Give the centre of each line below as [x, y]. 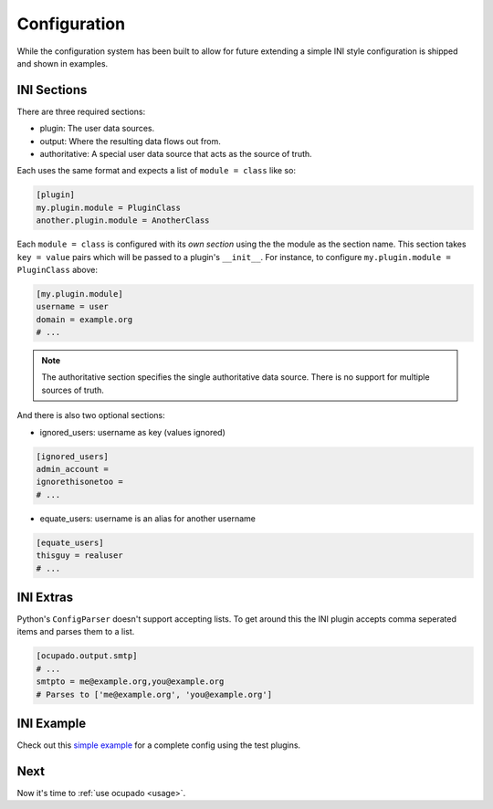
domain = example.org [84, 319]
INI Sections [52, 90]
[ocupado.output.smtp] [87, 656]
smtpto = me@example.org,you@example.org [130, 682]
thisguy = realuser [79, 556]
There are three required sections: [81, 111]
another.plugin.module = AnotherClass [123, 221]
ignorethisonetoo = [79, 482]
